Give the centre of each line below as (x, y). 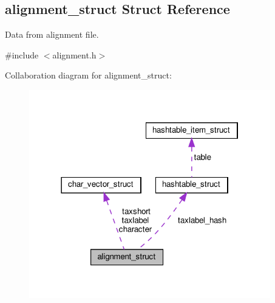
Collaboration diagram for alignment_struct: (88, 75)
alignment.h (74, 54)
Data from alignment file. (52, 34)
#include (22, 54)
